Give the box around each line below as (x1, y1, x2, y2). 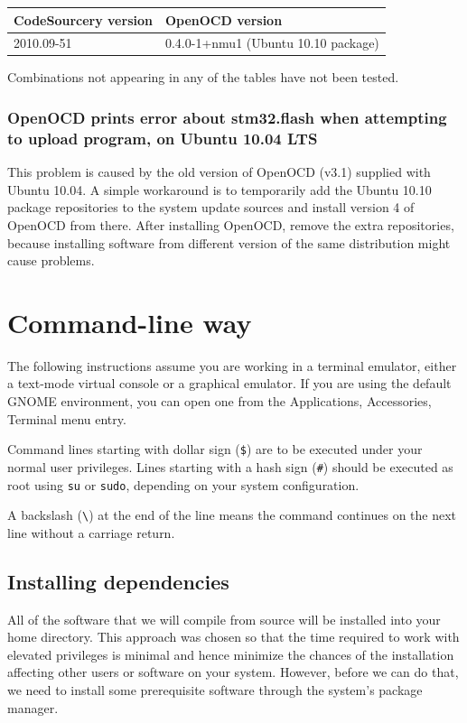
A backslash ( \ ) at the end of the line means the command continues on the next (7, 505, 457, 524)
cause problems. (7, 251, 95, 270)
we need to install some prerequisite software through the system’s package (7, 681, 423, 700)
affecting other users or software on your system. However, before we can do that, (7, 663, 459, 681)
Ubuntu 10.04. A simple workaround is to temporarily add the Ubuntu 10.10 (7, 180, 432, 199)
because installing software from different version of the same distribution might (7, 233, 451, 252)
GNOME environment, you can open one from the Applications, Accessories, (7, 392, 432, 411)
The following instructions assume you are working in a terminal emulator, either (7, 356, 457, 375)
